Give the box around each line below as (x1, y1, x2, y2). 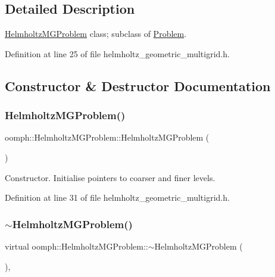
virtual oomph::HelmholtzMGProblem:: (5, 239, 148, 252)
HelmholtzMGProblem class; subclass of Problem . (5, 27, 187, 40)
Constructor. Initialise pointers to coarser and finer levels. (5, 171, 215, 183)
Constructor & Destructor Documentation (5, 76, 271, 95)
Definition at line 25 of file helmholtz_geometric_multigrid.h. (5, 47, 230, 60)
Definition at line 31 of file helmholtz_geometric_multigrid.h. (5, 191, 230, 204)
